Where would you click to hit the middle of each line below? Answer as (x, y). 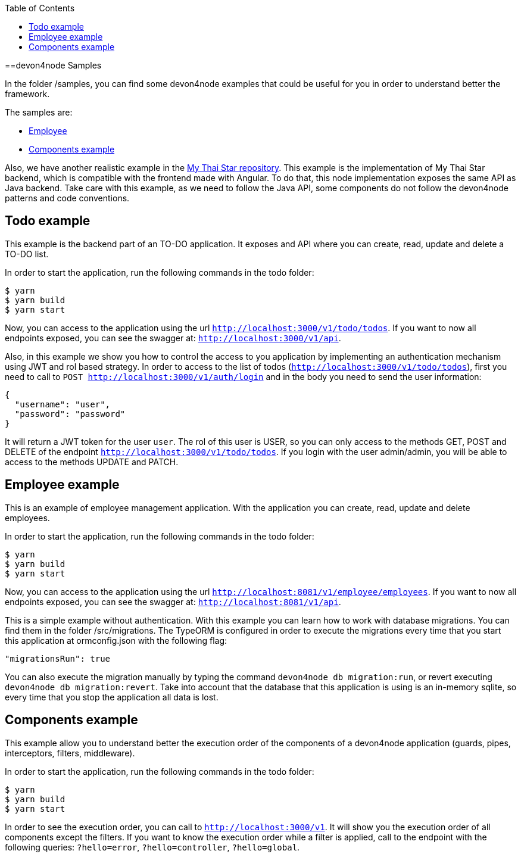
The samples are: (39, 112)
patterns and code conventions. (67, 198)
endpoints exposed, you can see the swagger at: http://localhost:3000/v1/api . (173, 338)
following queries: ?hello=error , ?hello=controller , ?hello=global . (152, 847)
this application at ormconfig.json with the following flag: (116, 640)
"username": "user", (63, 404)
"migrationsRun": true (58, 658)
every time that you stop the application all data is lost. (112, 697)
